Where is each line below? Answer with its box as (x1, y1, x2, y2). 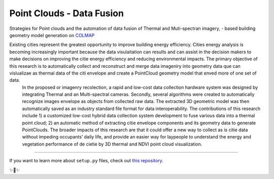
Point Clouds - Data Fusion (9, 8, 124, 19)
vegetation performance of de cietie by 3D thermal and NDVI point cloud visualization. (22, 141, 202, 147)
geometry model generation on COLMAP (9, 32, 95, 38)
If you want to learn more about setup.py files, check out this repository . (9, 158, 163, 164)
